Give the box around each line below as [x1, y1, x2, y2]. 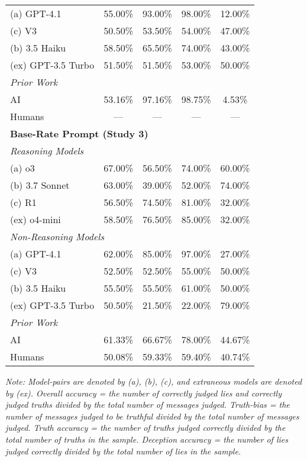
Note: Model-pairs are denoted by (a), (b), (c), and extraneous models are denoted [5, 375, 302, 387]
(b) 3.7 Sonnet [10, 178, 70, 192]
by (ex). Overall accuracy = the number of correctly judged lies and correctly [5, 386, 282, 399]
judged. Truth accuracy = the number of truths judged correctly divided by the [5, 421, 286, 434]
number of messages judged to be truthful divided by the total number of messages [5, 410, 299, 422]
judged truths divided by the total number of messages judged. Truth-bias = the [5, 398, 290, 411]
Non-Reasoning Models [10, 230, 104, 243]
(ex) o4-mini [10, 212, 61, 226]
